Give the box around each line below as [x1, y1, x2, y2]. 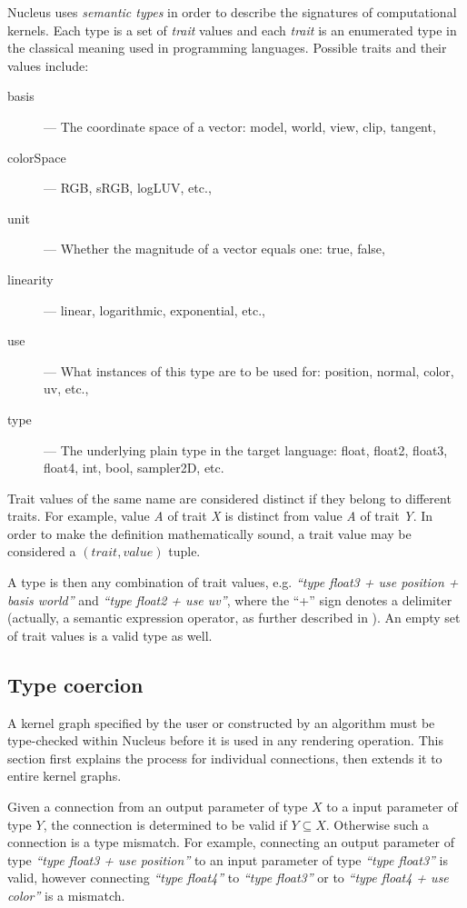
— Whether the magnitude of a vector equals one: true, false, [44, 239, 385, 258]
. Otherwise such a [325, 814, 430, 833]
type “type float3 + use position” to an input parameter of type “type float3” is [7, 850, 449, 869]
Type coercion [7, 670, 144, 698]
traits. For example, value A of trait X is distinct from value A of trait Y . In [7, 506, 433, 525]
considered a [7, 542, 76, 561]
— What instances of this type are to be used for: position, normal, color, [44, 361, 454, 380]
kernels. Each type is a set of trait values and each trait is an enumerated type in [7, 20, 457, 39]
